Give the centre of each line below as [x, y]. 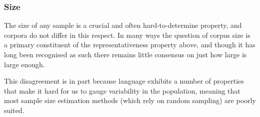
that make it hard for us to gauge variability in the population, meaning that [122, 90]
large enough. [24, 64]
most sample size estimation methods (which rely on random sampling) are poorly [130, 100]
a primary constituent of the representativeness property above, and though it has [130, 45]
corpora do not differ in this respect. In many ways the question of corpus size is [127, 35]
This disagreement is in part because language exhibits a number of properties [124, 81]
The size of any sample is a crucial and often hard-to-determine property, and [123, 25]
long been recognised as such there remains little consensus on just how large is [125, 54]
